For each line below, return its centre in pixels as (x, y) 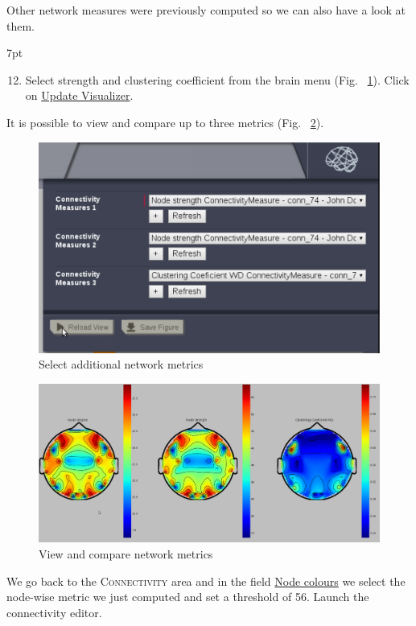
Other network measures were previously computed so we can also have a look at (206, 10)
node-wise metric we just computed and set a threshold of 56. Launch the (188, 597)
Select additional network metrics (121, 364)
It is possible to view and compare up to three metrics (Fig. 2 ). (165, 122)
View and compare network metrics (126, 554)
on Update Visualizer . (79, 95)
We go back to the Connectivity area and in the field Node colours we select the (206, 581)
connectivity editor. (54, 612)
